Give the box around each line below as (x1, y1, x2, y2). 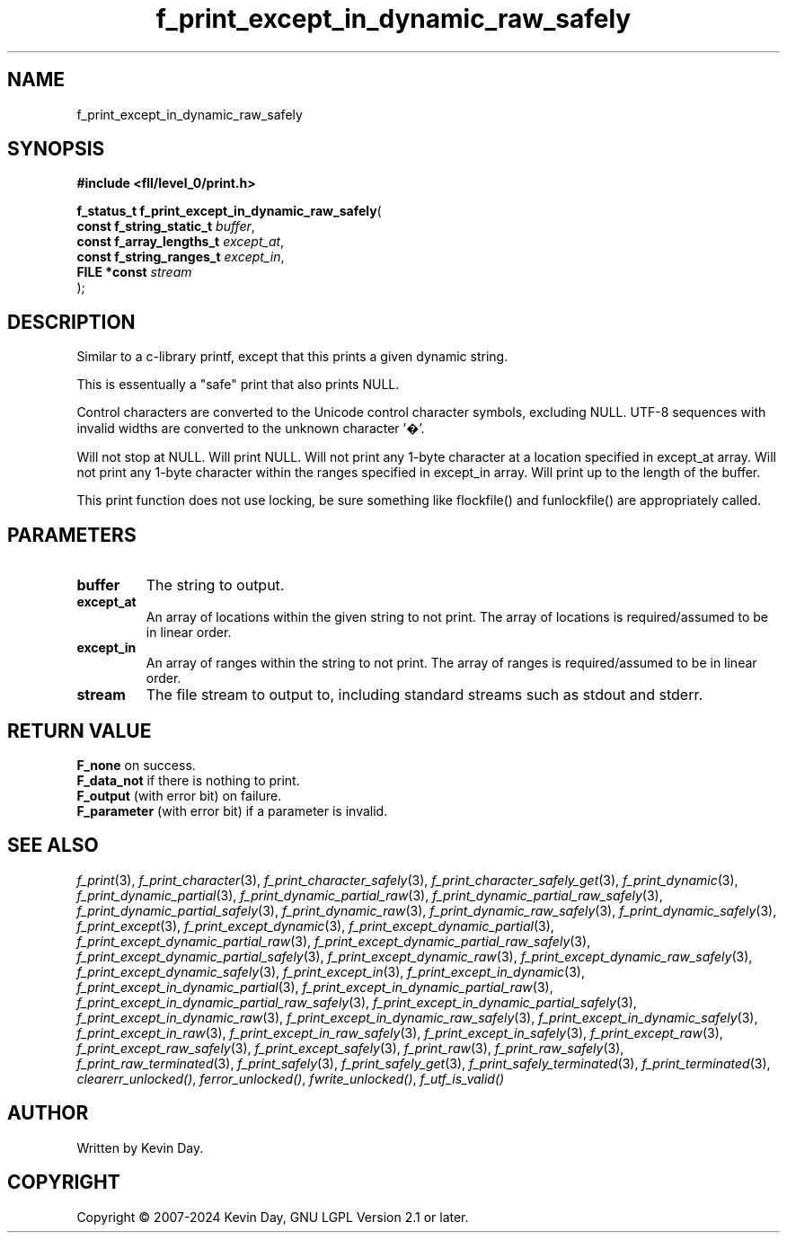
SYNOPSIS (7, 137, 105, 161)
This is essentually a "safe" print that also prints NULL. (76, 376, 400, 393)
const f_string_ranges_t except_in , (76, 249, 285, 265)
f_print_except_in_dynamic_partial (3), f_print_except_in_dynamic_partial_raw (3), (76, 979, 553, 995)
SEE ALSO (7, 834, 99, 857)
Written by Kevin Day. (76, 1139, 204, 1156)
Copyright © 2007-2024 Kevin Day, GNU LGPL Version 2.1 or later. (76, 1209, 469, 1225)
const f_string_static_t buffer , (76, 218, 255, 235)
